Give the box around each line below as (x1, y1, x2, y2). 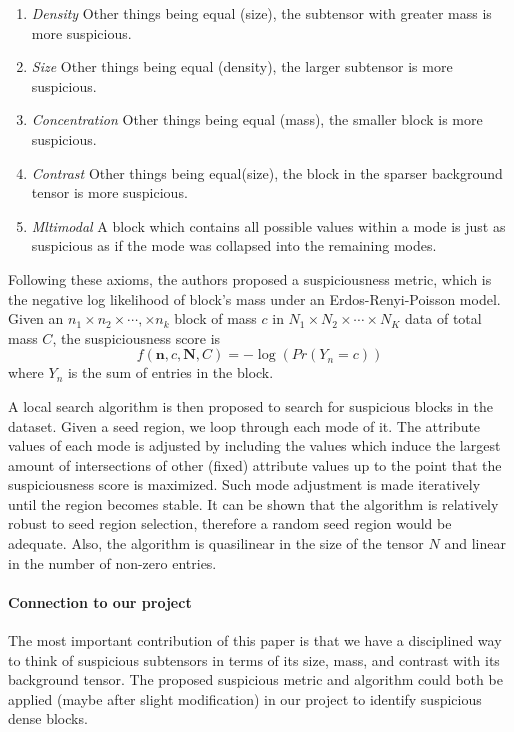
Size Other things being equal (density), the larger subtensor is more (31, 56, 453, 77)
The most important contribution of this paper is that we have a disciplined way (8, 630, 502, 651)
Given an (8, 308, 64, 329)
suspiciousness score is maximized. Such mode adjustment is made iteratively (8, 474, 481, 495)
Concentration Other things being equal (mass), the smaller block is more (31, 109, 483, 130)
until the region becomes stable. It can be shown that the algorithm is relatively (8, 493, 499, 514)
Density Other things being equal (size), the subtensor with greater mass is (31, 3, 492, 23)
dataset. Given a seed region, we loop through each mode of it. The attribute (8, 415, 481, 436)
